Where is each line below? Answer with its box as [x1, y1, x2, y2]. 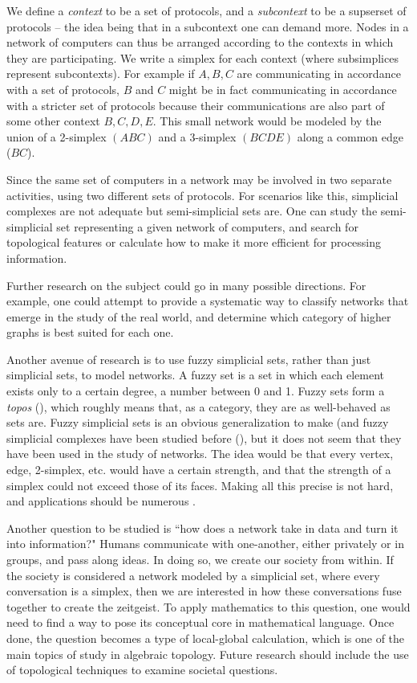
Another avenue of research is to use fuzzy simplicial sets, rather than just [6, 350, 371, 367]
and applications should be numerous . [6, 493, 196, 509]
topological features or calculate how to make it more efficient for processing [6, 234, 382, 251]
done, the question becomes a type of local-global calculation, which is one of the [6, 629, 405, 646]
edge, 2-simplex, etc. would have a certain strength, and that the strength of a [6, 461, 391, 478]
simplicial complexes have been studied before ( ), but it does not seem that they [6, 429, 402, 446]
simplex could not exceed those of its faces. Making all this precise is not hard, [6, 476, 394, 493]
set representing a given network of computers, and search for [56, 218, 358, 235]
